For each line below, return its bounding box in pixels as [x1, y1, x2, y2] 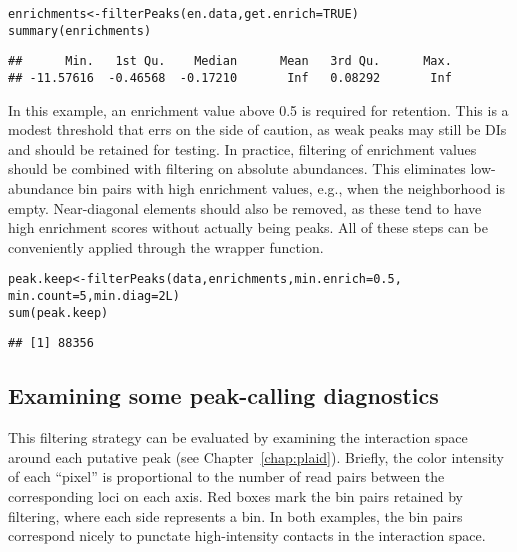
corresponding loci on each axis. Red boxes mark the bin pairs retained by [8, 485, 463, 506]
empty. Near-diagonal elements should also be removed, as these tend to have [8, 197, 482, 218]
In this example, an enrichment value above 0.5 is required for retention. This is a [8, 99, 509, 120]
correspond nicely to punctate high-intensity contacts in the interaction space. [8, 525, 486, 546]
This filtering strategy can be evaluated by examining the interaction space [8, 427, 468, 448]
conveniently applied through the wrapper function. [8, 236, 324, 257]
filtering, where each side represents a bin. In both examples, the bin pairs [8, 505, 463, 526]
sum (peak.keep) [8, 305, 109, 320]
